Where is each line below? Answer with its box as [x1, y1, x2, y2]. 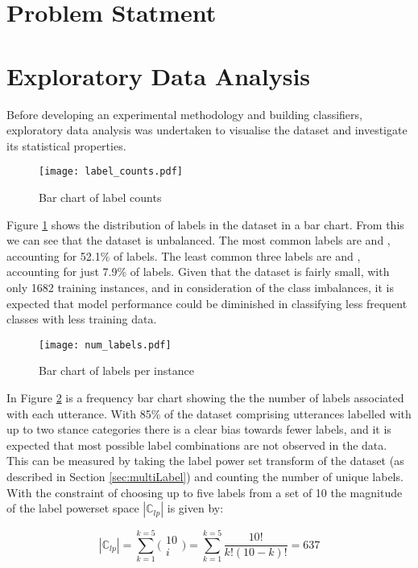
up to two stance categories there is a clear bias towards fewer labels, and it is [6, 421, 391, 438]
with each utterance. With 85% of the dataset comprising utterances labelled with [6, 405, 412, 422]
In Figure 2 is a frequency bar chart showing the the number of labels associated [6, 389, 404, 405]
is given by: [167, 500, 224, 517]
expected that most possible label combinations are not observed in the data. [6, 436, 387, 453]
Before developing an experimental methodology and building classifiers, [6, 105, 362, 122]
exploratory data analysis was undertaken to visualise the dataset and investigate [6, 121, 408, 138]
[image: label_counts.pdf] [39, 166, 183, 178]
